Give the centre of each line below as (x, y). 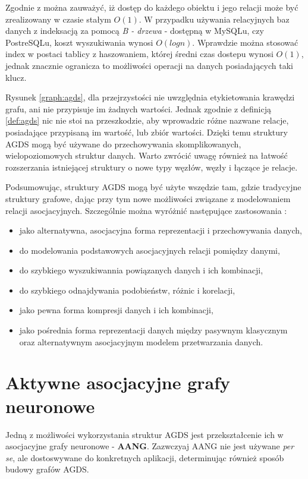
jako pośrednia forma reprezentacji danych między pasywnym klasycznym (153, 330)
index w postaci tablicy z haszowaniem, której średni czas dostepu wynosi (139, 54)
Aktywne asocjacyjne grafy (118, 382)
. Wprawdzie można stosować (245, 42)
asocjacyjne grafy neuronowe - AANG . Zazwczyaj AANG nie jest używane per (150, 446)
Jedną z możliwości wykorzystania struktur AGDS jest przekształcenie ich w (144, 434)
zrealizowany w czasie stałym (58, 19)
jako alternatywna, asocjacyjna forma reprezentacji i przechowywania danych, (161, 230)
